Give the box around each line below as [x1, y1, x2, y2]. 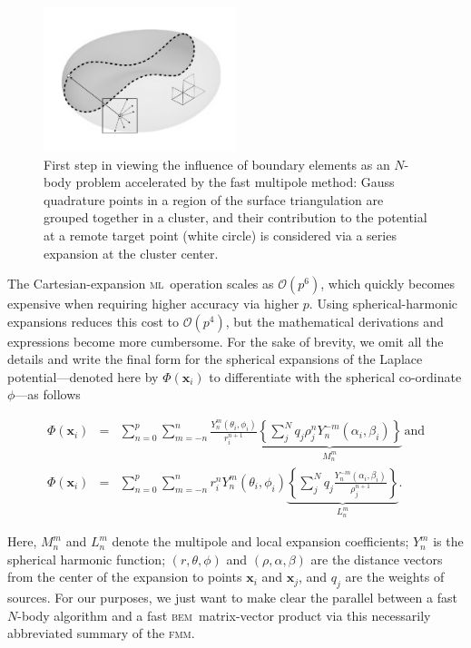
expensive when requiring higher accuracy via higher [7, 294, 299, 313]
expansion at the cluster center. [44, 243, 219, 262]
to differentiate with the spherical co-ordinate [209, 367, 462, 386]
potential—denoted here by [7, 367, 159, 386]
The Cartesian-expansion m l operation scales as [7, 274, 274, 293]
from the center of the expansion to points [7, 567, 242, 586]
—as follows [15, 385, 81, 404]
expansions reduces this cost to [7, 311, 180, 330]
